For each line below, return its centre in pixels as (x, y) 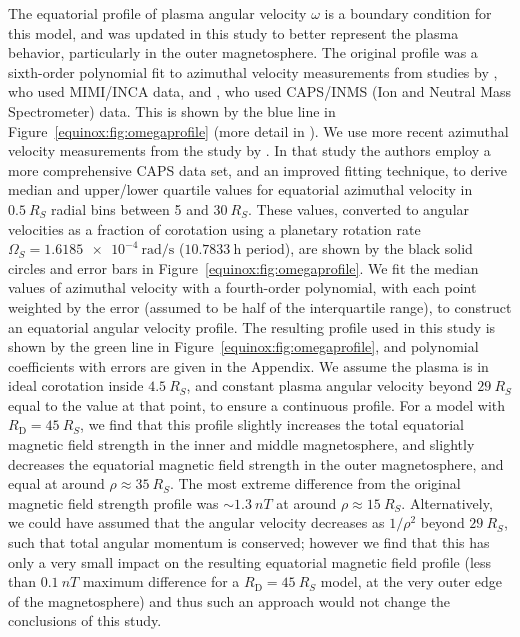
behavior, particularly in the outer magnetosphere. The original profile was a (243, 52)
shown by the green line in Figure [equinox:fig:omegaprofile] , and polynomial (243, 346)
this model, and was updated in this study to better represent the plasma (233, 32)
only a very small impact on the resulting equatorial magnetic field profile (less (250, 561)
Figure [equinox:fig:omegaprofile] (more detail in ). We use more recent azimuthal (258, 130)
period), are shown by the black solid (359, 248)
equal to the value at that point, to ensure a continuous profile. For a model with (257, 404)
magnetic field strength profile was (113, 502)
